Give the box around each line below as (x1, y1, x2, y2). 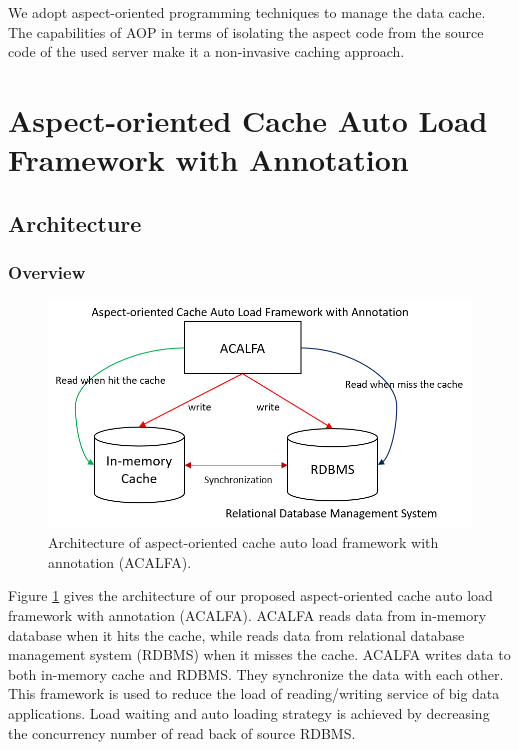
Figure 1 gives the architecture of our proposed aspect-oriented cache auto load (8, 585, 493, 606)
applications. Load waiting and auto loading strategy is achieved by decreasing (8, 703, 490, 724)
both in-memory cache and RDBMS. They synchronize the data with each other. (8, 663, 504, 684)
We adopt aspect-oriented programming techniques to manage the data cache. (8, 2, 486, 22)
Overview (8, 260, 86, 285)
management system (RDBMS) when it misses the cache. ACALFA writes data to (8, 644, 511, 665)
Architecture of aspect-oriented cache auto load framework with (48, 532, 439, 553)
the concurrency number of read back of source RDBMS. (8, 722, 356, 743)
